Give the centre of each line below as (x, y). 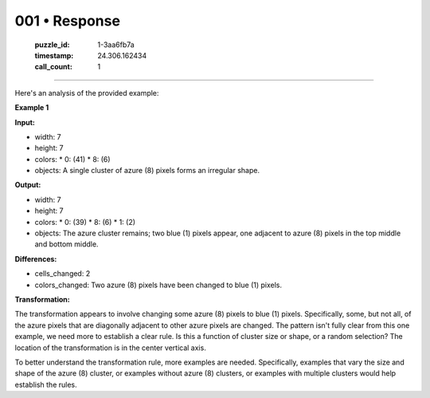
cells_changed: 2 (63, 274)
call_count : (54, 67)
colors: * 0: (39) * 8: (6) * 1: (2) (85, 222)
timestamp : (54, 55)
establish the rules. (46, 384)
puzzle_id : (52, 45)
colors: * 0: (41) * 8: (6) (72, 159)
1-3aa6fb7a (116, 45)
